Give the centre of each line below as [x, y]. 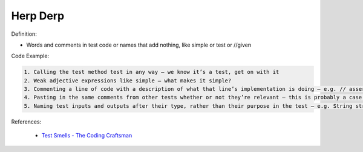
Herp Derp [38, 16]
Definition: [24, 34]
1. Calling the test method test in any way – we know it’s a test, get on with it [152, 72]
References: [26, 122]
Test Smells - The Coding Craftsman [87, 136]
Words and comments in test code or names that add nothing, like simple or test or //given [139, 45]
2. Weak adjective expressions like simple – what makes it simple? [128, 81]
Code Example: [30, 56]
